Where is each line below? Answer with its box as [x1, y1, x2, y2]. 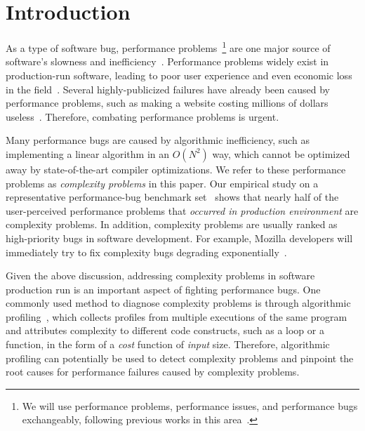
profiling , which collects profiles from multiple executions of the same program [6, 309, 347, 324]
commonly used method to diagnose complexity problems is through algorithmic [6, 296, 351, 310]
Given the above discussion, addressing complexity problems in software [6, 268, 315, 283]
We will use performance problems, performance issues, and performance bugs [22, 398, 358, 413]
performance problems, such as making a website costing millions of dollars [6, 95, 328, 110]
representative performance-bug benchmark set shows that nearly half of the [6, 190, 339, 204]
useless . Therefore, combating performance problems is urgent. [6, 109, 279, 124]
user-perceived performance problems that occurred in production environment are [6, 203, 359, 218]
